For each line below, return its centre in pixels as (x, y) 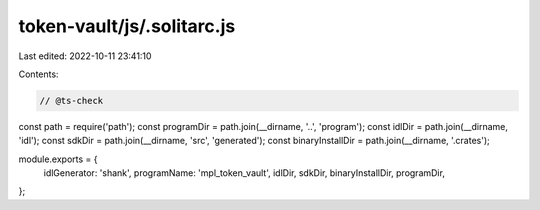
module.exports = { (58, 159)
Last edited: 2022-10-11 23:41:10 (85, 56)
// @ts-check (71, 100)
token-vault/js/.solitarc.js (127, 26)
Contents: (38, 74)
